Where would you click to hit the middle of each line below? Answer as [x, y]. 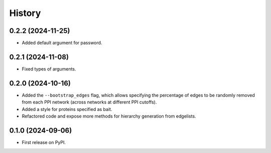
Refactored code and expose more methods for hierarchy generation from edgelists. [109, 116]
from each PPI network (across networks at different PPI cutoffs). [89, 102]
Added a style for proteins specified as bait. [67, 109]
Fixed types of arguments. [49, 69]
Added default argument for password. [62, 43]
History [25, 13]
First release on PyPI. [44, 142]
